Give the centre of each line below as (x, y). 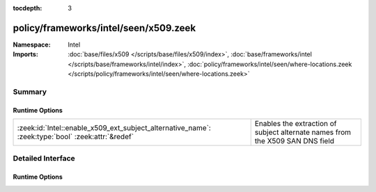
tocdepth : (28, 8)
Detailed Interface (44, 159)
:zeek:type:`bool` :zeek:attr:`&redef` (76, 137)
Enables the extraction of (296, 124)
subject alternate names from (303, 132)
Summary (30, 92)
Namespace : (32, 45)
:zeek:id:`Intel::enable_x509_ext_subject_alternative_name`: (114, 128)
